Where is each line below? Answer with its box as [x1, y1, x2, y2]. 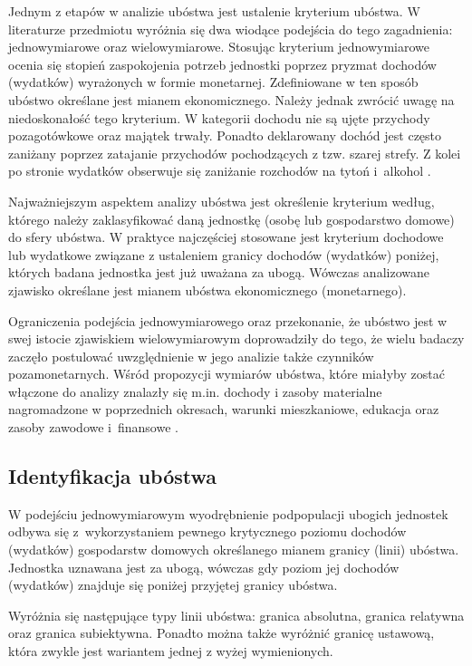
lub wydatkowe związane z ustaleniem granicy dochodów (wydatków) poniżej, [8, 245, 439, 264]
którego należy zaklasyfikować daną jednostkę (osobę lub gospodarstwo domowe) [8, 209, 455, 228]
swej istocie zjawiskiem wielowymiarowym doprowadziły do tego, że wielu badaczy [8, 329, 465, 348]
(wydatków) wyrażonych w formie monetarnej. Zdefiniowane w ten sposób [8, 72, 419, 92]
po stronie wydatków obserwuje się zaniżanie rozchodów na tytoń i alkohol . [8, 161, 431, 180]
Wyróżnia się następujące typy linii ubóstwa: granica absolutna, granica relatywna [8, 605, 465, 624]
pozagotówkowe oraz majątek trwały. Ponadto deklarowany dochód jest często [8, 126, 442, 145]
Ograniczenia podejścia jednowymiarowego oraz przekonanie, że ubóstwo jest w [8, 311, 448, 330]
